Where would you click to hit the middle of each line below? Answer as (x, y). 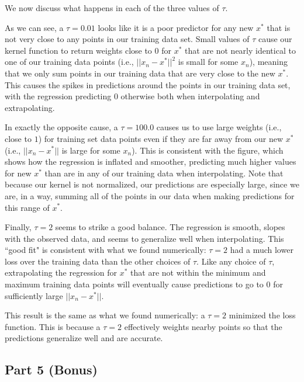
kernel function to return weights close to (78, 50)
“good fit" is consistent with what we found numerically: (106, 250)
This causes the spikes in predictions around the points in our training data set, (148, 84)
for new (18, 173)
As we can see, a (34, 27)
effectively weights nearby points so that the (203, 326)
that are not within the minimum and (198, 272)
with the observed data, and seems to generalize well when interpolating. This (144, 238)
